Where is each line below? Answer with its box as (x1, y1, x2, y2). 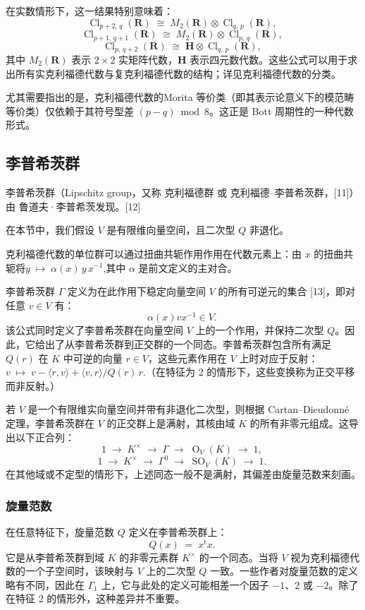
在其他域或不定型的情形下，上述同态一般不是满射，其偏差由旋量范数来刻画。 (6, 467, 361, 482)
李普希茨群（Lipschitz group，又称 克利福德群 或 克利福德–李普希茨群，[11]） (6, 185, 359, 200)
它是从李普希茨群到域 (6, 549, 104, 564)
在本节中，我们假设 (6, 222, 94, 237)
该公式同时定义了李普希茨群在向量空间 (6, 323, 183, 337)
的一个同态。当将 (199, 549, 278, 564)
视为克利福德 (290, 549, 350, 564)
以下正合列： (15, 429, 75, 444)
